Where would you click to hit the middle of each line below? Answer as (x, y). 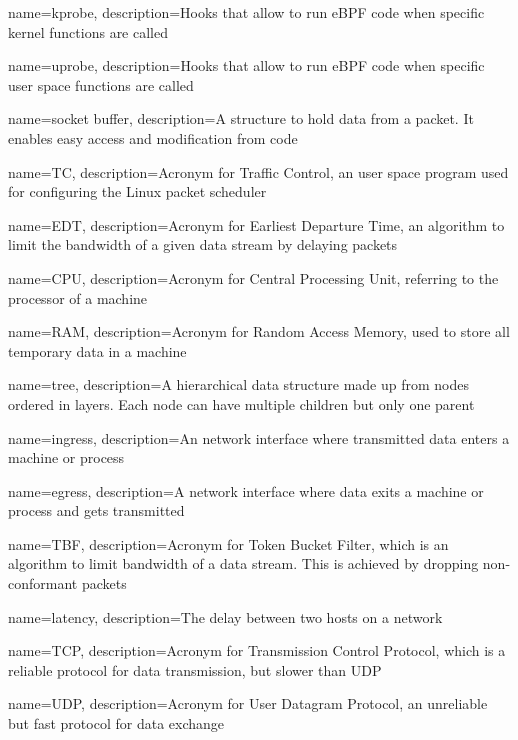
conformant (43, 583)
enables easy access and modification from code (153, 137)
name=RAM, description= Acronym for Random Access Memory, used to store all (259, 331)
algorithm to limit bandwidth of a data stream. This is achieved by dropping (243, 563)
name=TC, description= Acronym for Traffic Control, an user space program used (258, 171)
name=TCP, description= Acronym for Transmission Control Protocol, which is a (257, 650)
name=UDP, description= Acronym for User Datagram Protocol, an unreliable (248, 703)
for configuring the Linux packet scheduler (137, 191)
